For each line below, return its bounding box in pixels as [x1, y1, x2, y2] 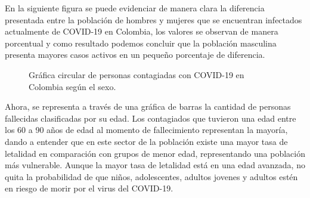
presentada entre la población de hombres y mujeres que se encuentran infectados [5, 13, 302, 26]
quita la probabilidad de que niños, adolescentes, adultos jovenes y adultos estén [5, 170, 298, 182]
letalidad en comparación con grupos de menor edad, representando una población [5, 147, 305, 159]
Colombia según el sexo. [29, 80, 116, 92]
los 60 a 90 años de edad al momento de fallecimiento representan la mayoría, [5, 123, 288, 136]
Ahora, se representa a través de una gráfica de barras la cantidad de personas [5, 100, 291, 113]
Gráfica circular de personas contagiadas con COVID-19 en [29, 68, 244, 81]
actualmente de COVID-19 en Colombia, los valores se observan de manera [5, 25, 278, 38]
